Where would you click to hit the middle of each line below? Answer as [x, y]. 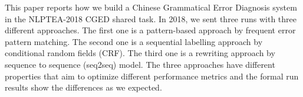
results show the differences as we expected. [83, 87]
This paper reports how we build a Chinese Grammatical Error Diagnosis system [151, 7]
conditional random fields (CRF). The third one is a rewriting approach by [140, 53]
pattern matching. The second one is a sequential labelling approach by [134, 41]
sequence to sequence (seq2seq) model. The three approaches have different [140, 64]
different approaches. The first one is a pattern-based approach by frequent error [150, 30]
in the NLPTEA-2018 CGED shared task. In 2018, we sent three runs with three [151, 18]
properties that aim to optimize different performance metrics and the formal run [152, 76]
